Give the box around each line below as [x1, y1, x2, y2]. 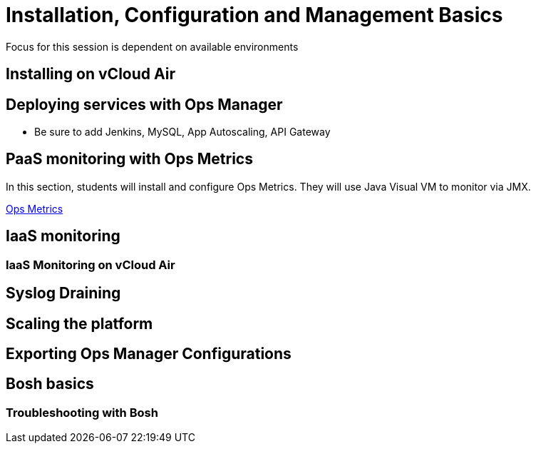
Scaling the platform [6, 314, 153, 333]
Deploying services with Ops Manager [6, 95, 283, 113]
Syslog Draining [6, 284, 121, 303]
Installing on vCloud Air [6, 65, 175, 84]
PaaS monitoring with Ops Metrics [6, 150, 253, 168]
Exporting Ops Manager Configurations [6, 344, 292, 363]
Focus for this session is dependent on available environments [6, 40, 299, 53]
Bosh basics [6, 375, 94, 393]
